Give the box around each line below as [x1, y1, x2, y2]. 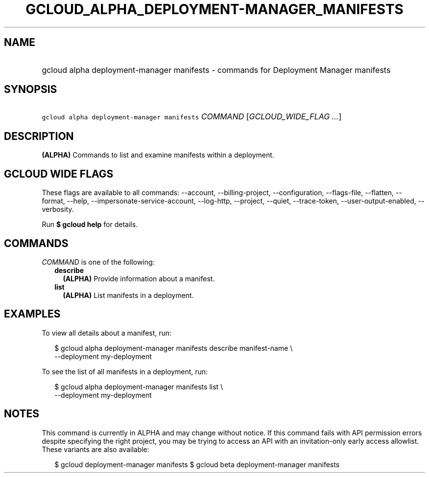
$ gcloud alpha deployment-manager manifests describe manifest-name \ [54, 343, 293, 352]
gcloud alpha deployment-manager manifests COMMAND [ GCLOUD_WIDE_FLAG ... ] [42, 112, 342, 122]
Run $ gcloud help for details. [42, 220, 138, 229]
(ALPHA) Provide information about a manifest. [63, 274, 215, 283]
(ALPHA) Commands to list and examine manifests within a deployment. [42, 151, 274, 159]
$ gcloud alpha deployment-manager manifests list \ [54, 382, 223, 391]
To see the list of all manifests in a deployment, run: [42, 367, 208, 376]
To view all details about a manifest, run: [42, 328, 172, 337]
